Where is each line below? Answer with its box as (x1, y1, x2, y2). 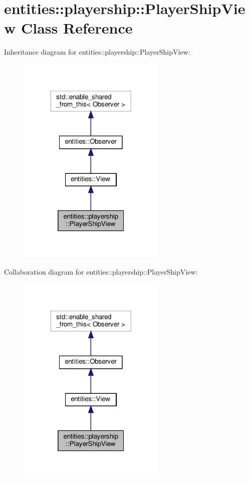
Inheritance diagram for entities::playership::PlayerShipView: (4, 47, 190, 57)
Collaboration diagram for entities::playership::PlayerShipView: (4, 267, 198, 277)
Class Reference (21, 18, 133, 38)
